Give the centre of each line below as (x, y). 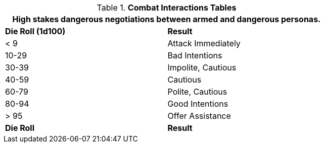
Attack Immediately (204, 43)
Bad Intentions (195, 55)
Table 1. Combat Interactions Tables (167, 8)
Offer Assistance (199, 116)
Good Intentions (198, 104)
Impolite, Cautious (202, 67)
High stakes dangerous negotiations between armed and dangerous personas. (167, 19)
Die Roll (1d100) (35, 31)
